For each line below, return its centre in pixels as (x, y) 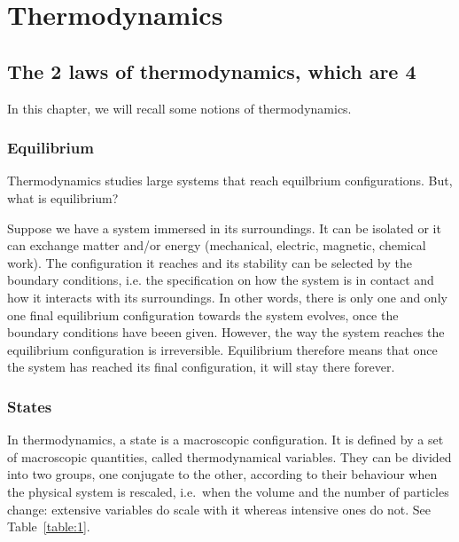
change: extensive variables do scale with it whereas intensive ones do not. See (219, 509)
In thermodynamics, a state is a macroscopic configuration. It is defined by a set (226, 440)
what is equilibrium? (63, 197)
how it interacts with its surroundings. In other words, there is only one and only (227, 297)
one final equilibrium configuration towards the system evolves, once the (203, 314)
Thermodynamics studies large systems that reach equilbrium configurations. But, (230, 181)
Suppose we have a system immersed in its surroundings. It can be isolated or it (224, 228)
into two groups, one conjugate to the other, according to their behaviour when (222, 474)
